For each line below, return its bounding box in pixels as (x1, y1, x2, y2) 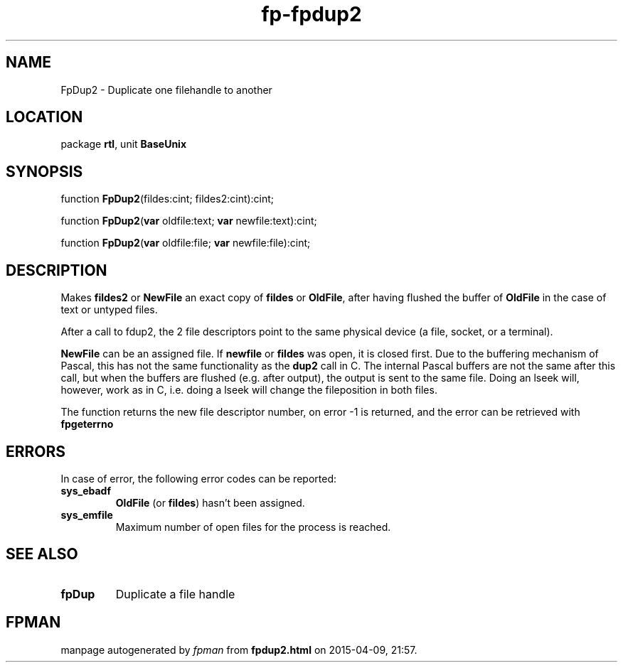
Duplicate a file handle (115, 586, 235, 601)
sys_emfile (60, 508, 113, 521)
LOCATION (6, 108, 83, 126)
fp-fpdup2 (261, 2, 362, 26)
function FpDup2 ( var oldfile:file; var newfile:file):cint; (60, 237, 311, 249)
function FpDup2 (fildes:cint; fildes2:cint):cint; (60, 193, 275, 205)
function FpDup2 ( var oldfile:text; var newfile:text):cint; (60, 215, 317, 227)
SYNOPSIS (6, 162, 83, 181)
